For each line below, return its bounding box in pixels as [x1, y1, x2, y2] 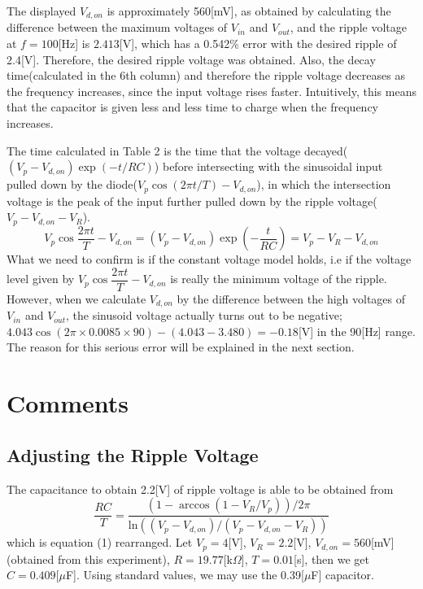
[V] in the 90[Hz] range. [298, 322, 416, 339]
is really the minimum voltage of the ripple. [170, 270, 387, 287]
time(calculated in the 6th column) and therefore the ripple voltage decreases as [7, 67, 405, 84]
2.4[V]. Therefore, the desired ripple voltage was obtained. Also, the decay [7, 50, 376, 68]
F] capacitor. [311, 566, 374, 583]
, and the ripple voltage [290, 19, 407, 36]
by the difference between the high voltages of [177, 290, 406, 307]
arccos [179, 500, 210, 512]
